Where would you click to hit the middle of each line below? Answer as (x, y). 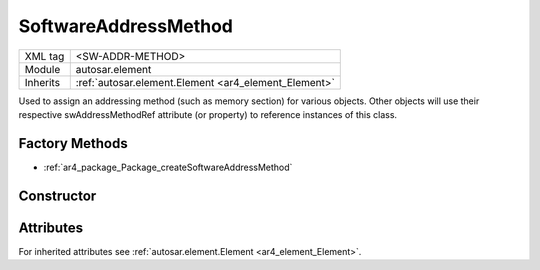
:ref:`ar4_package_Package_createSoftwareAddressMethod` (168, 167)
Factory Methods (73, 143)
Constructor (57, 195)
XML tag (44, 56)
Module (42, 69)
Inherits (42, 82)
